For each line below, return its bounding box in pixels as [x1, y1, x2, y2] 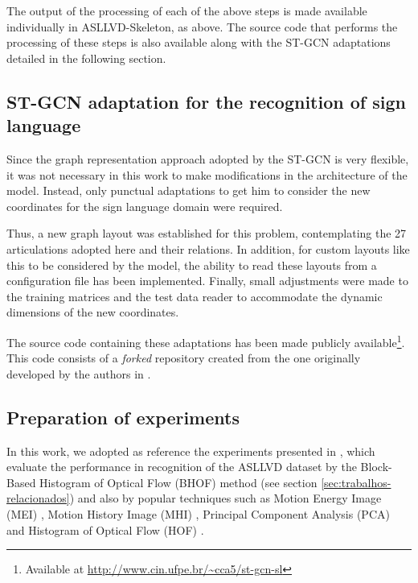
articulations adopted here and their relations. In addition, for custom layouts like [6, 240, 410, 257]
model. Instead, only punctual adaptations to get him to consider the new [6, 182, 371, 199]
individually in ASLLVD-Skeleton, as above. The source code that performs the [6, 18, 398, 35]
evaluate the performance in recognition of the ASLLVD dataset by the [6, 458, 357, 475]
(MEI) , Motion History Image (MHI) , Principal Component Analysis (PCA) [6, 505, 390, 522]
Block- [360, 458, 392, 475]
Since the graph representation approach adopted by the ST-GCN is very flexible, [6, 150, 409, 167]
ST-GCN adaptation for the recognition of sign [6, 89, 406, 114]
